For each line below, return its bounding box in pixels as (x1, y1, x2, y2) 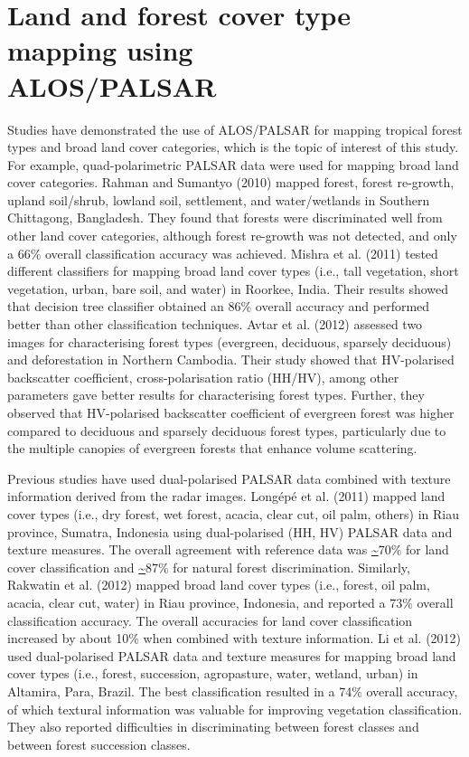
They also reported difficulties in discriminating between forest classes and (7, 717, 419, 736)
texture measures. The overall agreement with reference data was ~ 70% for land (7, 540, 449, 559)
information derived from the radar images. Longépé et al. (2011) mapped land (7, 487, 446, 506)
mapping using (7, 32, 193, 69)
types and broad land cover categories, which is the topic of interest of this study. (7, 137, 459, 156)
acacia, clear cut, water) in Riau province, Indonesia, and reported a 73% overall (7, 592, 454, 611)
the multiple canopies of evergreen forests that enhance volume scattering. (7, 439, 417, 458)
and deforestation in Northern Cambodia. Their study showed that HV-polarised (7, 350, 455, 369)
